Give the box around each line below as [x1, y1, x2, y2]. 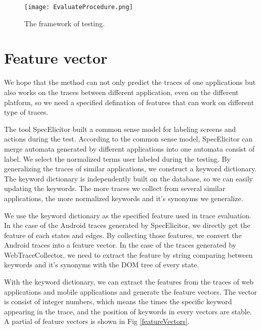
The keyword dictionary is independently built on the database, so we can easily [4, 173, 253, 183]
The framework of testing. [24, 18, 105, 28]
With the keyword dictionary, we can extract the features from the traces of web [4, 276, 254, 287]
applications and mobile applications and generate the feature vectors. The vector [4, 286, 257, 297]
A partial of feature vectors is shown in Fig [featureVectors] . [4, 316, 190, 326]
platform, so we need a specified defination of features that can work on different [4, 97, 254, 107]
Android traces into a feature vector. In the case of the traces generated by [4, 240, 236, 250]
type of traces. [4, 107, 49, 117]
